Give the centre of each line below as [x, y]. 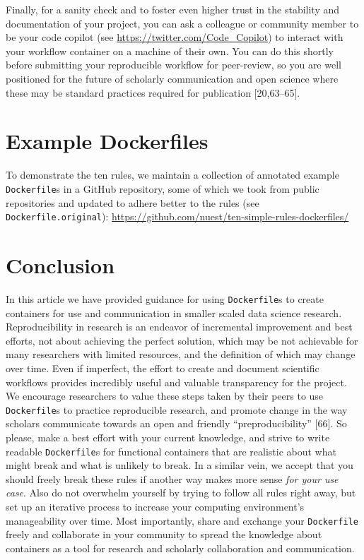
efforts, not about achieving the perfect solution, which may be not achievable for [182, 340]
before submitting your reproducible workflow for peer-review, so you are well [174, 65]
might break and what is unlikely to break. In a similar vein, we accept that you [180, 465]
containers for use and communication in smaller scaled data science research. [174, 312]
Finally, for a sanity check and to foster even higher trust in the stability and [173, 9]
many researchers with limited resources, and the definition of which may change [181, 354]
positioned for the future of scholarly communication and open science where [172, 78]
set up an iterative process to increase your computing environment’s [155, 506]
